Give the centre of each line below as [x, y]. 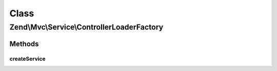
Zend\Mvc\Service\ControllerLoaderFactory [86, 27]
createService [27, 59]
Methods [24, 44]
